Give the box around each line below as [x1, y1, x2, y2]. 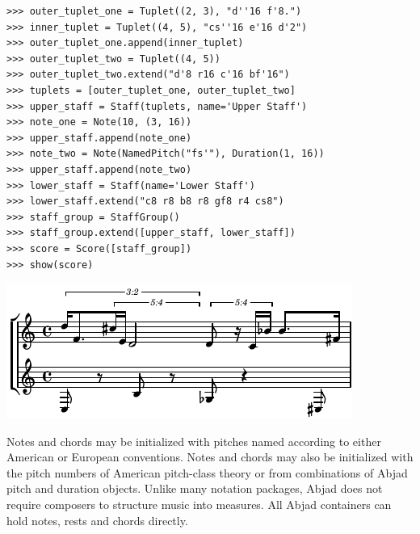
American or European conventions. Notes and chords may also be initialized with [6, 448, 414, 465]
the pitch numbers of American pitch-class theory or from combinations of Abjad [6, 464, 408, 481]
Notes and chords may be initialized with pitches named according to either [6, 432, 381, 449]
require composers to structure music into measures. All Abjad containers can [6, 496, 392, 513]
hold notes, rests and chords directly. [6, 511, 188, 528]
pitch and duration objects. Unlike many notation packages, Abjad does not [6, 480, 383, 497]
